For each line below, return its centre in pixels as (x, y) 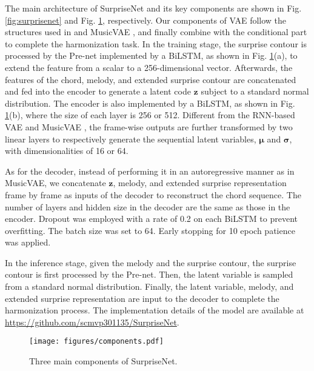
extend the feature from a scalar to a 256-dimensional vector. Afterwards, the (149, 67)
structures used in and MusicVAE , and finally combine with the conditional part (156, 32)
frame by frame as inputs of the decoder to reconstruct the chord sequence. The (153, 194)
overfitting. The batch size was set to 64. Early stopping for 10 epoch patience (150, 230)
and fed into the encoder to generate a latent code (98, 91)
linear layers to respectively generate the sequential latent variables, (131, 139)
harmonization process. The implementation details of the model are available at (155, 310)
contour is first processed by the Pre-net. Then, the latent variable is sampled (149, 274)
